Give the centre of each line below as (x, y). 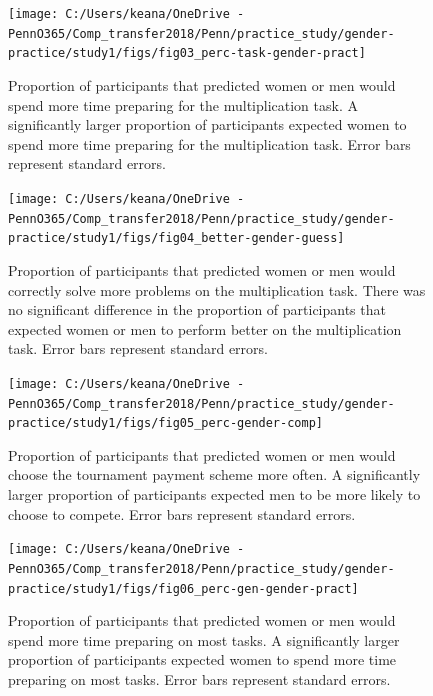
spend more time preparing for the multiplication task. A (183, 104)
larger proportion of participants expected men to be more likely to (214, 494)
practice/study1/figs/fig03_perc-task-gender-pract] (187, 53)
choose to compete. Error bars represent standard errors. (182, 513)
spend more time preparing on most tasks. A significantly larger (204, 639)
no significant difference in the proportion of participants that (197, 309)
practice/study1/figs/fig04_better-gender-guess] (176, 238)
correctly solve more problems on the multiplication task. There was (217, 289)
